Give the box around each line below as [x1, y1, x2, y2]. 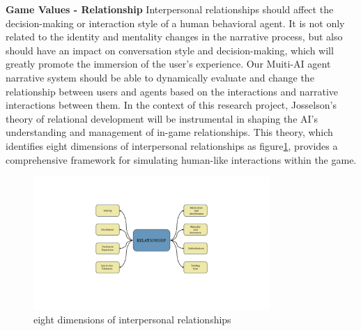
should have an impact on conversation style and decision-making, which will [6, 43, 334, 57]
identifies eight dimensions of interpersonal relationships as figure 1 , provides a [6, 138, 338, 153]
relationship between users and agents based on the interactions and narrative [6, 84, 339, 98]
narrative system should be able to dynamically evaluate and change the [6, 70, 314, 84]
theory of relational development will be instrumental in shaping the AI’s [6, 111, 318, 125]
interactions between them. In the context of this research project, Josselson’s [6, 98, 337, 112]
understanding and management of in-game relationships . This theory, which [6, 125, 333, 139]
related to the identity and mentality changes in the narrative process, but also [6, 29, 343, 44]
